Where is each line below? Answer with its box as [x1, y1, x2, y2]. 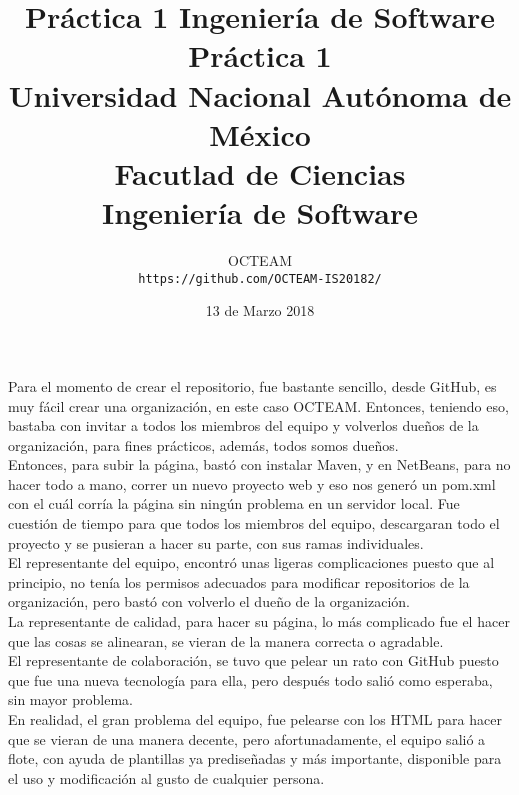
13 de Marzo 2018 [205, 300, 315, 321]
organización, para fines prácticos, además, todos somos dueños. [8, 434, 399, 455]
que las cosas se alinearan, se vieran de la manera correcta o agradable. [8, 630, 444, 651]
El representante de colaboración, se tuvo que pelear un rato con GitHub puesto [8, 650, 499, 671]
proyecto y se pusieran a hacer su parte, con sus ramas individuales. [8, 532, 424, 553]
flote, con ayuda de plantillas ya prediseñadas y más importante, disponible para [8, 748, 502, 769]
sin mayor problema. [8, 689, 133, 710]
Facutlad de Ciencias [114, 152, 406, 193]
